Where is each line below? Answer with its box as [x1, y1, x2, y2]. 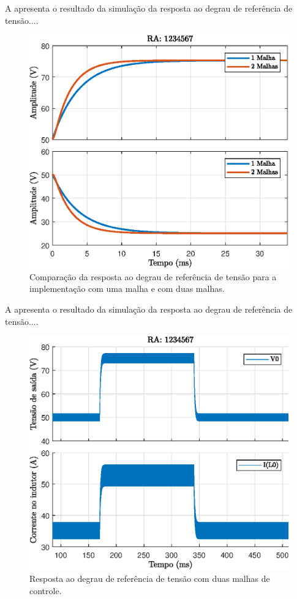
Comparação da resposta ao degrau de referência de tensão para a [29, 270, 277, 283]
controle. [29, 584, 62, 597]
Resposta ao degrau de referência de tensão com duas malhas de [29, 571, 270, 584]
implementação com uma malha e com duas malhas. [29, 282, 225, 295]
